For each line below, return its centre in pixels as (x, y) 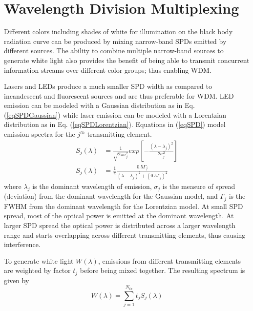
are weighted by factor (37, 270)
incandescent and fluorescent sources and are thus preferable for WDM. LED (119, 95)
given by (17, 280)
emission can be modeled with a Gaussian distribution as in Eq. (99, 105)
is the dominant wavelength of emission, (92, 186)
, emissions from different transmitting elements (169, 260)
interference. (22, 244)
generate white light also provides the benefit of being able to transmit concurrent (127, 60)
